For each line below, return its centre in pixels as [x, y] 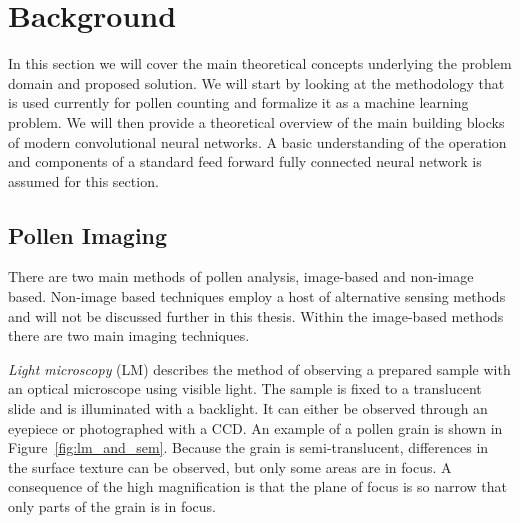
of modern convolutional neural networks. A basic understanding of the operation [257, 141]
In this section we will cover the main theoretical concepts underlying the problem [260, 63]
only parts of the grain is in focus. [112, 506]
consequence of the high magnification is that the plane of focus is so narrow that [258, 486]
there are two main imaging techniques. [129, 335]
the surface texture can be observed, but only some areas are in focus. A [230, 466]
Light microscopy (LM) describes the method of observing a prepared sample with [259, 368]
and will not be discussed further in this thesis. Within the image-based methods [256, 315]
